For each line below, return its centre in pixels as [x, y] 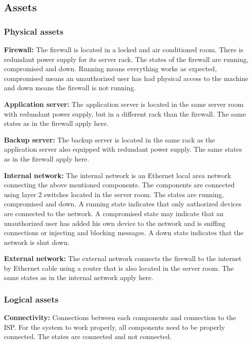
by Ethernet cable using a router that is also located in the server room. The [119, 268]
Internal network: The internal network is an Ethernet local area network [118, 175]
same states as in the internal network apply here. [79, 277]
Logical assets [31, 299]
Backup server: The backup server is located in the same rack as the [110, 139]
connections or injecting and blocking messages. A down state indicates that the [124, 232]
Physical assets [34, 31]
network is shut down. [37, 242]
